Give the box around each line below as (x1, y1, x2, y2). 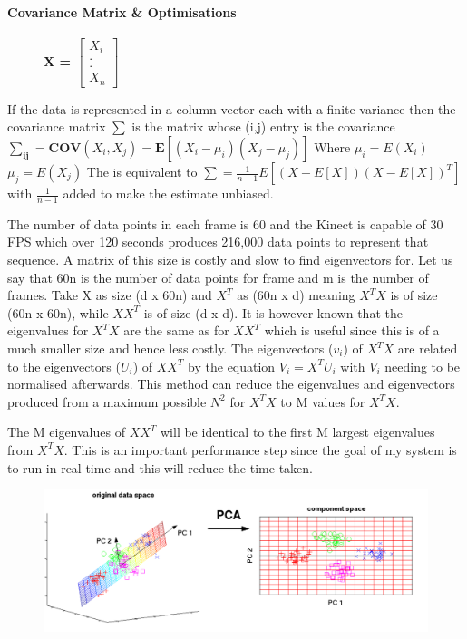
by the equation (188, 356, 276, 375)
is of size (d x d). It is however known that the (143, 303, 403, 322)
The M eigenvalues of (7, 422, 125, 441)
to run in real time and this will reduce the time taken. (7, 458, 313, 477)
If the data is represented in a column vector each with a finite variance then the (7, 99, 456, 118)
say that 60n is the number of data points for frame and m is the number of (7, 267, 429, 286)
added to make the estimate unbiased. (63, 184, 274, 203)
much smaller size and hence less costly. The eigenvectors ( (7, 339, 334, 357)
